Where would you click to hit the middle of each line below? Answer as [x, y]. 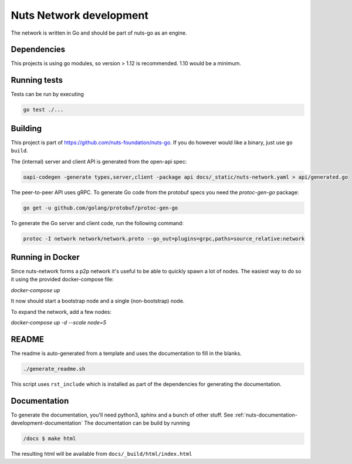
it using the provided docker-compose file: [62, 279]
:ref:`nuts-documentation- [266, 415]
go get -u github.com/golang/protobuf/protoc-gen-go [101, 208]
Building [26, 128]
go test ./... [43, 110]
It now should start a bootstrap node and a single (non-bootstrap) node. [98, 301]
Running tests [37, 80]
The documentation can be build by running [137, 423]
